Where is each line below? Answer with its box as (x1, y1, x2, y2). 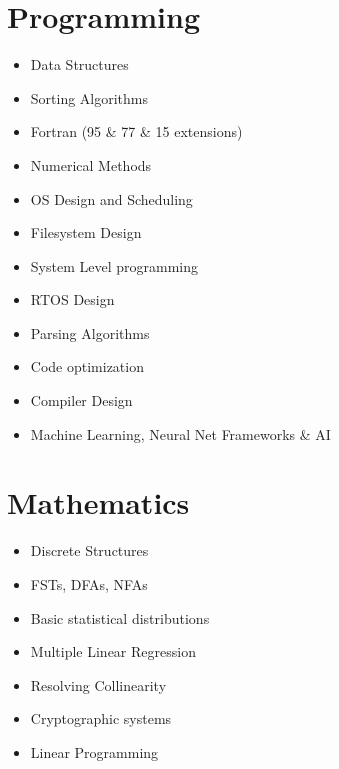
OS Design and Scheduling (30, 188, 193, 209)
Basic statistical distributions (30, 607, 210, 628)
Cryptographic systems (30, 708, 172, 729)
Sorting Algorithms (30, 87, 149, 108)
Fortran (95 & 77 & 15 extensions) (30, 121, 243, 142)
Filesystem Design (30, 222, 142, 243)
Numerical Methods (30, 154, 152, 175)
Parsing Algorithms (30, 322, 150, 343)
